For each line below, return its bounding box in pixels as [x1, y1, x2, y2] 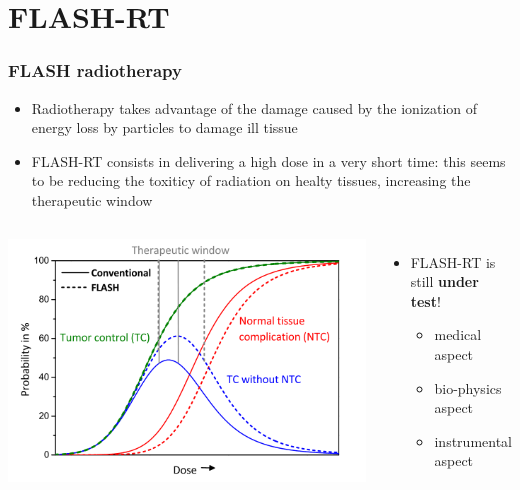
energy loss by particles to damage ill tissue [31, 117, 298, 138]
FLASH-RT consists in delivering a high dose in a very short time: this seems [31, 150, 506, 171]
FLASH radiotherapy [8, 58, 182, 83]
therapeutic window [31, 189, 153, 210]
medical [434, 324, 482, 345]
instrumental [434, 430, 512, 451]
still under [410, 271, 479, 292]
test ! [410, 290, 441, 311]
